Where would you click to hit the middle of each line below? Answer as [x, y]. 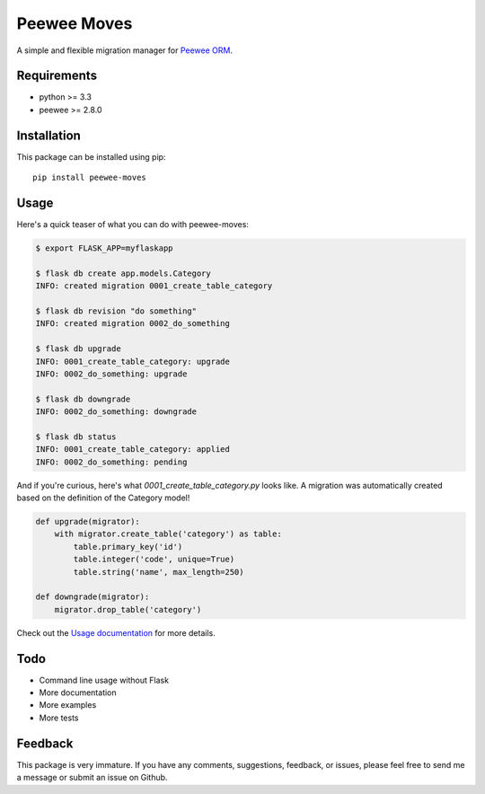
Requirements [57, 76]
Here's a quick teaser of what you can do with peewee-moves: [132, 225]
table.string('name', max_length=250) [159, 572]
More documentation [78, 693]
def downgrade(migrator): [93, 597]
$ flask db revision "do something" [116, 311]
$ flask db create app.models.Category [123, 273]
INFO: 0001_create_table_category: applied [133, 450]
